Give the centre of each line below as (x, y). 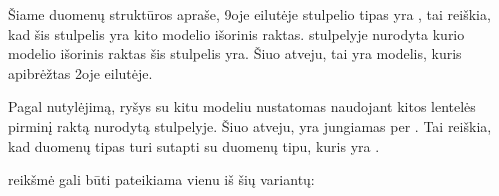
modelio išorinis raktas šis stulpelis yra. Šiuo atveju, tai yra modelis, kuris (235, 53)
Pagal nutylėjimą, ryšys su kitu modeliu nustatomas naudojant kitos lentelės (242, 106)
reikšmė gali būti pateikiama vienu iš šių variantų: (161, 179)
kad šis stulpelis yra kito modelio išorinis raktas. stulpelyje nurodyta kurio (236, 33)
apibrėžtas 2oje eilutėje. (80, 72)
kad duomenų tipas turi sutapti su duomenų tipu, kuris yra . (194, 145)
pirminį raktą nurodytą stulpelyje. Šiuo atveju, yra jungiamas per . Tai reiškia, (250, 125)
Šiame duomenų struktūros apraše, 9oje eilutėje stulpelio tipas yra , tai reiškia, (249, 14)
